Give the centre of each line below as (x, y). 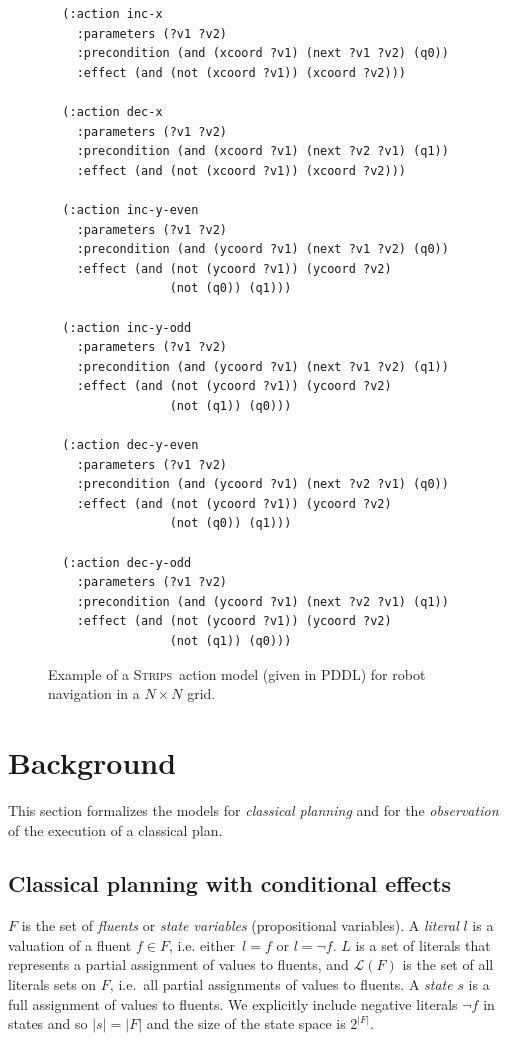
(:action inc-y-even (130, 209)
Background (92, 761)
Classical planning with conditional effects (230, 883)
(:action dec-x (112, 111)
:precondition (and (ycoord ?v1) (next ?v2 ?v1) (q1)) (262, 601)
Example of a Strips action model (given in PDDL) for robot (237, 673)
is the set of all (448, 964)
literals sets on (52, 984)
